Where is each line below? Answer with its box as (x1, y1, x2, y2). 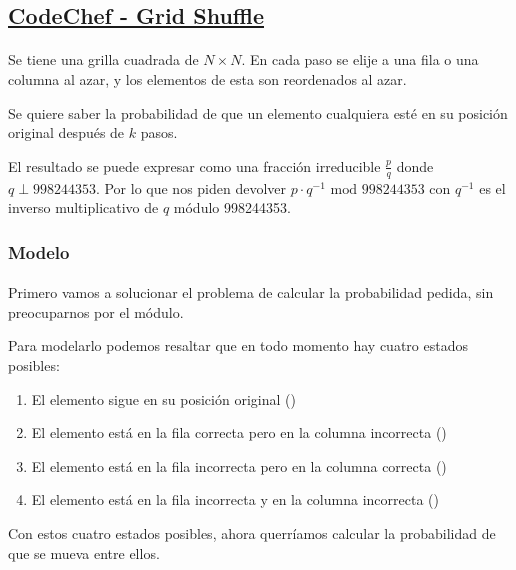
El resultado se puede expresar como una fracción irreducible (8, 155, 381, 176)
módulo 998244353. (173, 197, 291, 218)
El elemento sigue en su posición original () (31, 388, 296, 409)
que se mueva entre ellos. (8, 542, 160, 563)
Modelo (8, 239, 70, 264)
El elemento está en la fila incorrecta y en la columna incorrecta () (31, 489, 439, 510)
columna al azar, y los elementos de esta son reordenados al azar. (8, 68, 407, 89)
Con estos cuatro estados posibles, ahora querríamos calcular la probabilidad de (8, 522, 496, 543)
